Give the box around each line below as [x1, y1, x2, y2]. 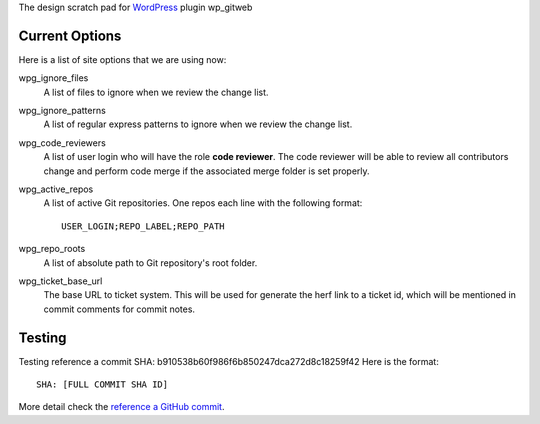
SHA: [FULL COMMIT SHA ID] [36, 379, 169, 390]
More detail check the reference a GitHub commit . [18, 401, 225, 413]
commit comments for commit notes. [43, 303, 195, 315]
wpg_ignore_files [18, 72, 89, 84]
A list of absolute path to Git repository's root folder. [43, 256, 258, 269]
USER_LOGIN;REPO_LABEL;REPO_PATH [61, 220, 225, 232]
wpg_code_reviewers [18, 136, 107, 149]
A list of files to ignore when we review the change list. [43, 86, 269, 98]
